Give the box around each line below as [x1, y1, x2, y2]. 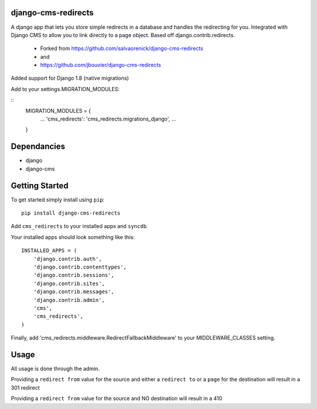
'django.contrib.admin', [33, 297, 105, 303]
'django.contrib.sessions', [33, 272, 114, 279]
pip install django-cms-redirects [21, 210, 120, 217]
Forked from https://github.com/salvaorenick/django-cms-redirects [40, 45, 204, 52]
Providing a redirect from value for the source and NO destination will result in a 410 [11, 395, 222, 402]
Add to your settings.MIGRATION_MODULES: [11, 85, 120, 92]
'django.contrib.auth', [33, 256, 102, 262]
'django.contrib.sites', [33, 280, 105, 287]
